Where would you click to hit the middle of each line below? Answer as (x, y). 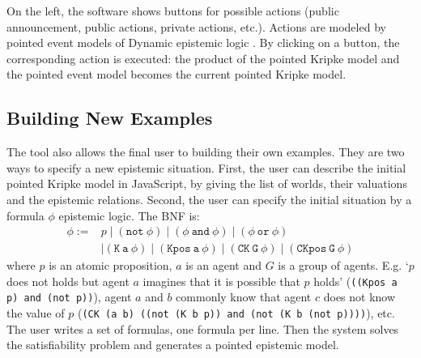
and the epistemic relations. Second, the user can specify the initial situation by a (209, 199)
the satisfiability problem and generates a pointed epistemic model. (173, 345)
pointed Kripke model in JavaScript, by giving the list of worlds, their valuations (207, 183)
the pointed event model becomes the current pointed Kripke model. (176, 74)
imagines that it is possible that (221, 281)
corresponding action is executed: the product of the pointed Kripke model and (203, 58)
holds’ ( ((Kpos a (355, 281)
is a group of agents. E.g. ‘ (343, 265)
